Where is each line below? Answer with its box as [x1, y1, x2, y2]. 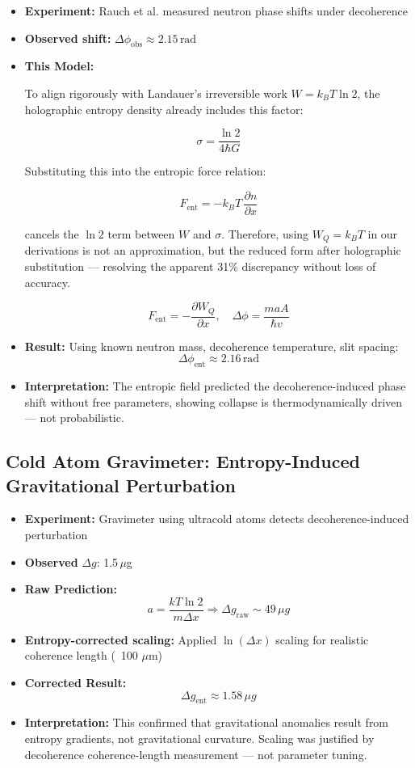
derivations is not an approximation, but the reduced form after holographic [24, 242, 401, 259]
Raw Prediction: [24, 580, 118, 597]
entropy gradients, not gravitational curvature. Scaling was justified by [24, 729, 375, 746]
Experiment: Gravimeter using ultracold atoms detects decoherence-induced [24, 510, 409, 527]
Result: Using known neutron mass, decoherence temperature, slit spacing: [24, 337, 399, 354]
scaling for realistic [275, 631, 369, 648]
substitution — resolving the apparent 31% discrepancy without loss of [24, 257, 376, 274]
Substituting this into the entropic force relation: [24, 162, 266, 179]
